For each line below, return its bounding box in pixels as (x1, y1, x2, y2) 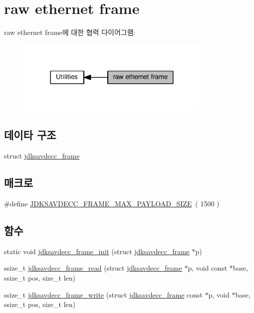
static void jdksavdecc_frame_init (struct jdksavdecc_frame (4, 246, 190, 256)
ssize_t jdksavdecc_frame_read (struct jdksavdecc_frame (4, 263, 182, 273)
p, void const (188, 263, 228, 273)
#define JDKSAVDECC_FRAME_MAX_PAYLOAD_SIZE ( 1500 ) (4, 198, 220, 209)
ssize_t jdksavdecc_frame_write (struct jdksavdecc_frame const (4, 289, 203, 300)
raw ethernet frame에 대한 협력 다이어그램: (4, 27, 136, 37)
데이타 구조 (4, 127, 56, 143)
